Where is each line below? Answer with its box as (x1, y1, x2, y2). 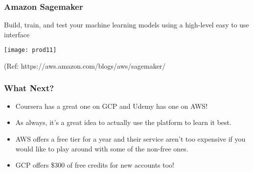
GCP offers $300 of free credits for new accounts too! (15, 160, 174, 170)
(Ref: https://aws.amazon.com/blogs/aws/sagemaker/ (4, 61, 166, 71)
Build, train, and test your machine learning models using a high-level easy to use (4, 20, 249, 30)
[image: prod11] (4, 47, 57, 54)
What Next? (4, 81, 54, 94)
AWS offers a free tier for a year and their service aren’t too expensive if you (15, 134, 246, 144)
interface (4, 29, 30, 39)
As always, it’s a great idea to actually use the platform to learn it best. (15, 117, 231, 127)
